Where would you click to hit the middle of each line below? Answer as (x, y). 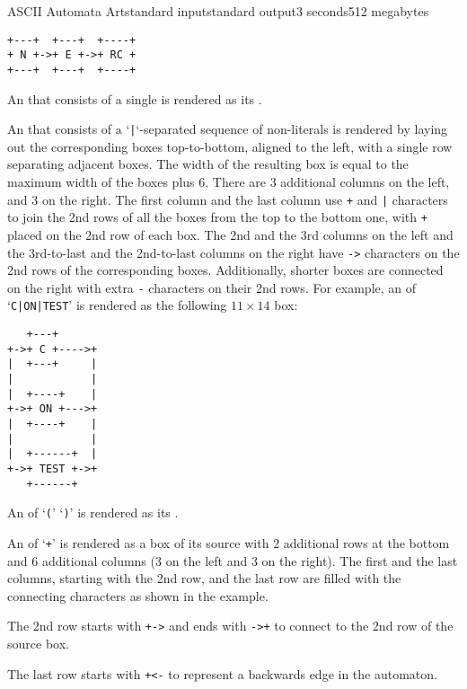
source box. (38, 644)
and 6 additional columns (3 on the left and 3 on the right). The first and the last (233, 560)
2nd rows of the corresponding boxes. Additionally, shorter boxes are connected (225, 270)
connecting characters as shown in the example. (138, 595)
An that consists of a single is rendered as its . (135, 98)
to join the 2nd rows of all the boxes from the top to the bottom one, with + (217, 217)
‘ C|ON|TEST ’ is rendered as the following (117, 305)
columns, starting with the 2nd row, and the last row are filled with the (204, 578)
